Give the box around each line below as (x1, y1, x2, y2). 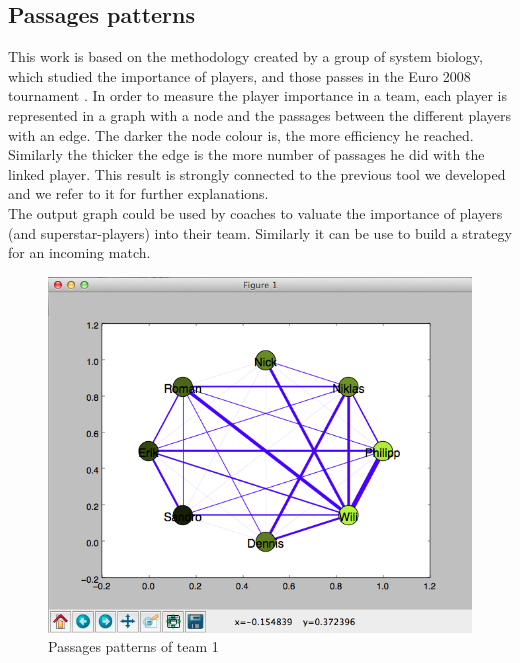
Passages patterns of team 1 (48, 636, 219, 657)
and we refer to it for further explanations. (8, 183, 269, 204)
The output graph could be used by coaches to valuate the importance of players (8, 202, 503, 223)
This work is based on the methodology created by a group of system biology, (8, 46, 483, 67)
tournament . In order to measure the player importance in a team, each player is (8, 85, 507, 106)
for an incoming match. (8, 242, 151, 263)
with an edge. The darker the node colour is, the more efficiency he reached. (8, 124, 474, 145)
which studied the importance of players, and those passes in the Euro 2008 (8, 65, 471, 86)
